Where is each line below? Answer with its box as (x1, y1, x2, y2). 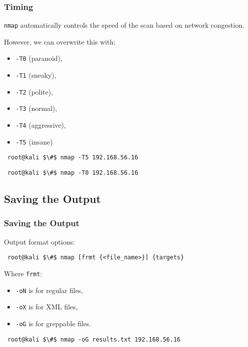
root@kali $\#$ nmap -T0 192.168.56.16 (7, 169, 139, 177)
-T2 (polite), (15, 86, 53, 97)
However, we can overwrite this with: (4, 36, 116, 47)
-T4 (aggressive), (15, 120, 66, 130)
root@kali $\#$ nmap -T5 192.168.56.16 (7, 154, 139, 161)
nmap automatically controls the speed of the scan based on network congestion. (4, 20, 245, 30)
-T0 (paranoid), (15, 53, 63, 63)
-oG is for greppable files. (15, 318, 91, 328)
